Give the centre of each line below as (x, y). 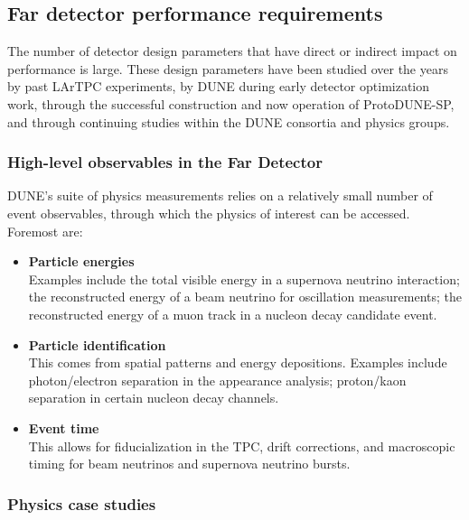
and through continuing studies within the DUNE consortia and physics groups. (229, 121)
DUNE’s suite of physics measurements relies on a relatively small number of (220, 195)
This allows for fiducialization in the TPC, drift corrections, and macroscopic (242, 446)
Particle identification (97, 344)
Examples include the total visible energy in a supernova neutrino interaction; (244, 279)
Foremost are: (45, 231)
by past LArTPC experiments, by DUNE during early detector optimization (219, 86)
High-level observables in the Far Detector (165, 162)
